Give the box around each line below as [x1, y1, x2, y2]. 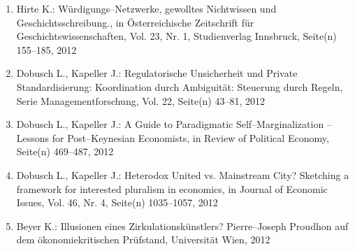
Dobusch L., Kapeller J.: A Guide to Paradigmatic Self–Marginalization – [16, 117, 332, 131]
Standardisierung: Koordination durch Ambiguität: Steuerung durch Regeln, [16, 79, 343, 94]
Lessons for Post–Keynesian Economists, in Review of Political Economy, [16, 130, 329, 145]
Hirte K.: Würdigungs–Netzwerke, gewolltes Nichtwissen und [16, 1, 277, 15]
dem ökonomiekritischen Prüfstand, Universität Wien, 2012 [16, 232, 270, 247]
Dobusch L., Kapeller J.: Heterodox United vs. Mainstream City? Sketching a [16, 167, 349, 182]
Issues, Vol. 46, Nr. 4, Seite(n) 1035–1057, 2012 [16, 195, 218, 210]
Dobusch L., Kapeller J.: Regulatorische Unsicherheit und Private [16, 66, 298, 80]
